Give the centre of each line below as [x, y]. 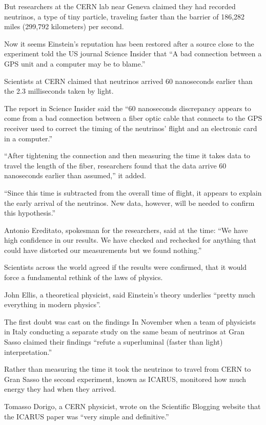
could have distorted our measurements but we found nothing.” [103, 250]
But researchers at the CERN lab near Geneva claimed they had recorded [120, 6]
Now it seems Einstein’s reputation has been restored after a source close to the [129, 43]
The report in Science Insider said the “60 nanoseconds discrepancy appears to [128, 108]
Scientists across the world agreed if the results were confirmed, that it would [126, 267]
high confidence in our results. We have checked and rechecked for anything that [130, 240]
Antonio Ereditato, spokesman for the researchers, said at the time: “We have [126, 230]
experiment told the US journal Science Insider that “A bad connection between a [133, 54]
